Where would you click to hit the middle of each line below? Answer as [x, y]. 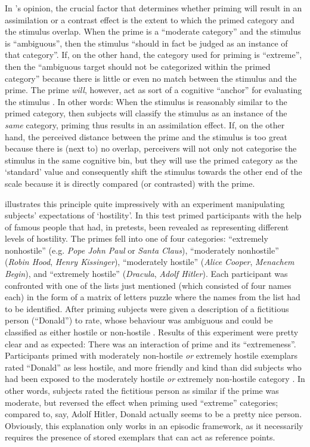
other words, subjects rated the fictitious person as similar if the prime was [142, 390]
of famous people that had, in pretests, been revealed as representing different [147, 226]
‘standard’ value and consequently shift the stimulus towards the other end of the [154, 172]
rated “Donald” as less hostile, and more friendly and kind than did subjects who [153, 367]
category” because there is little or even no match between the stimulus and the [151, 78]
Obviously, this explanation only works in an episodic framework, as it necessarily [154, 425]
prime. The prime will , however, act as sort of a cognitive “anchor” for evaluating [154, 90]
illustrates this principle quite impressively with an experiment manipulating [145, 203]
